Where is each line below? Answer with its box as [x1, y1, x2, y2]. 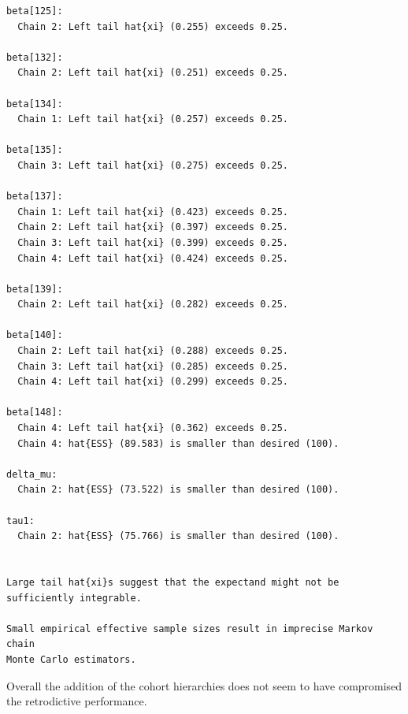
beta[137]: [6, 191, 63, 203]
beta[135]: [6, 144, 63, 156]
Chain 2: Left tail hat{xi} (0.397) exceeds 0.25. [17, 221, 288, 233]
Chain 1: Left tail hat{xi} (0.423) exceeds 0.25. [17, 206, 288, 218]
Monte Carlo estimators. [6, 653, 136, 665]
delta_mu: [6, 468, 57, 480]
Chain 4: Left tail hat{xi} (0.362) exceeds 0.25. [17, 422, 288, 434]
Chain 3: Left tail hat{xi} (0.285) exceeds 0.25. [17, 360, 288, 372]
